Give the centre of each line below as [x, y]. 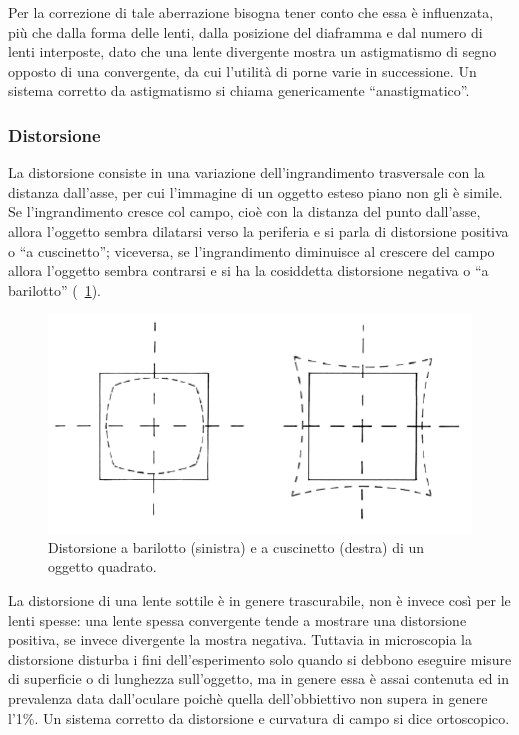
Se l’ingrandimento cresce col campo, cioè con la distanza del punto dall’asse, [244, 211]
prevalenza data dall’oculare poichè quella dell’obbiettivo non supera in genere [248, 697]
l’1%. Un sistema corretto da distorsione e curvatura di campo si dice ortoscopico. [259, 717]
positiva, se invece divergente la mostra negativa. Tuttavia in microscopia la [240, 639]
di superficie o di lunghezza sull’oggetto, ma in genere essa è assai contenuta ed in [258, 678]
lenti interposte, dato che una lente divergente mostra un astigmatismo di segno [252, 51]
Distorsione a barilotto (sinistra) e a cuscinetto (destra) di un [236, 546]
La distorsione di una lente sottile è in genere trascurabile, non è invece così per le [259, 599]
